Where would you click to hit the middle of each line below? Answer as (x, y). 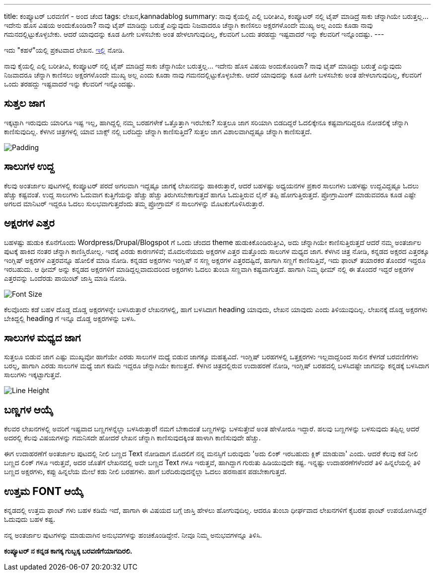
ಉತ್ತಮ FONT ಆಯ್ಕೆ (44, 491)
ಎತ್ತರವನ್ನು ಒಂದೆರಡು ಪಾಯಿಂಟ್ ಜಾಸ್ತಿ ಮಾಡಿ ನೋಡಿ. (65, 278)
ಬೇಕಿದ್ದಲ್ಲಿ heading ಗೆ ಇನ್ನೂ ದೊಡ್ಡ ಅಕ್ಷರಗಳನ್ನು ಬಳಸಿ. (70, 318)
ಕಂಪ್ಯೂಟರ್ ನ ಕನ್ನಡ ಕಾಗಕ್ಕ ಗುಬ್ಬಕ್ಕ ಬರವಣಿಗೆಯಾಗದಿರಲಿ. (68, 551)
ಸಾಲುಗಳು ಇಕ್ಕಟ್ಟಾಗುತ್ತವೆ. (33, 375)
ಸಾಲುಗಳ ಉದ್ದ (29, 166)
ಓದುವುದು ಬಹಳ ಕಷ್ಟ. (30, 519)
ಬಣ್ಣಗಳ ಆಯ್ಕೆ (29, 410)
